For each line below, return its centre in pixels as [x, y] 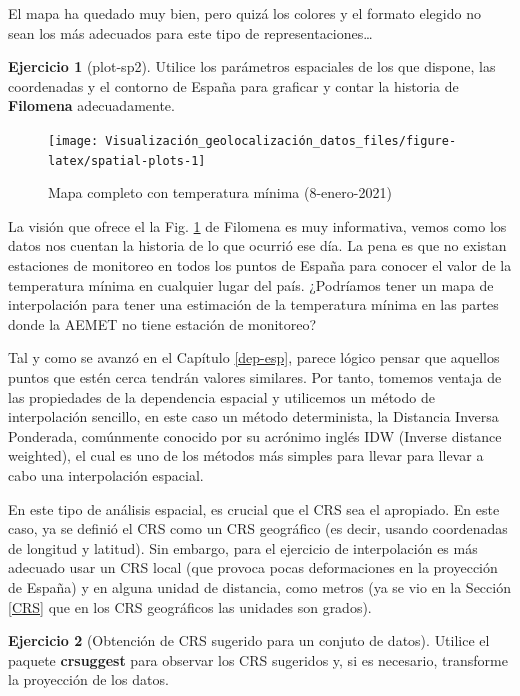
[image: [73, 140]
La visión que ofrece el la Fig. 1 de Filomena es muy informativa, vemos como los [257, 225]
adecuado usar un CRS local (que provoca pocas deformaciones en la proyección [253, 567]
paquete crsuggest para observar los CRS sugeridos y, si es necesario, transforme [258, 659]
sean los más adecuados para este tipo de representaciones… [190, 32]
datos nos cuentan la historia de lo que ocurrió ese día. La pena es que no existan [257, 245]
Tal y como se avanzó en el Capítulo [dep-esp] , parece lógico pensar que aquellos [254, 357]
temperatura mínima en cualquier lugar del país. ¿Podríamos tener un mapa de [251, 284]
